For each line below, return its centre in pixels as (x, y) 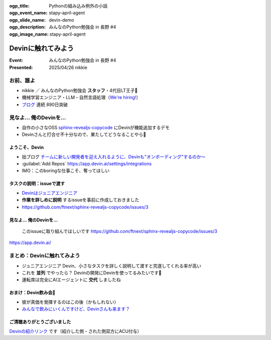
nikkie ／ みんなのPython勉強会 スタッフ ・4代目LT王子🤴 (80, 90)
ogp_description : (28, 27)
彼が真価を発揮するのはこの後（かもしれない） (70, 302)
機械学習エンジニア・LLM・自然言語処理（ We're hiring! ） (81, 98)
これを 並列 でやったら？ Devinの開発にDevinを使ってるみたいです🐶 (92, 273)
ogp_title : (19, 6)
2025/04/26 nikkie (68, 67)
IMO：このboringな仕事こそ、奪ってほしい (66, 171)
